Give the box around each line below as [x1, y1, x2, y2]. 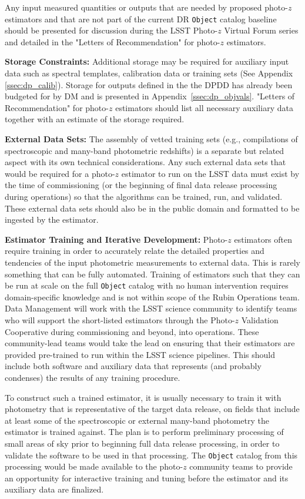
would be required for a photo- [5, 167, 115, 179]
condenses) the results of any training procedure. [5, 371, 180, 383]
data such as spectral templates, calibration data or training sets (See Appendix [5, 67, 293, 79]
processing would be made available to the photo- [5, 460, 183, 473]
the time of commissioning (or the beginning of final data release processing [5, 179, 277, 191]
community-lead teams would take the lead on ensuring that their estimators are [5, 337, 295, 349]
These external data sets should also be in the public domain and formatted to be [5, 202, 300, 214]
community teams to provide [189, 460, 293, 473]
